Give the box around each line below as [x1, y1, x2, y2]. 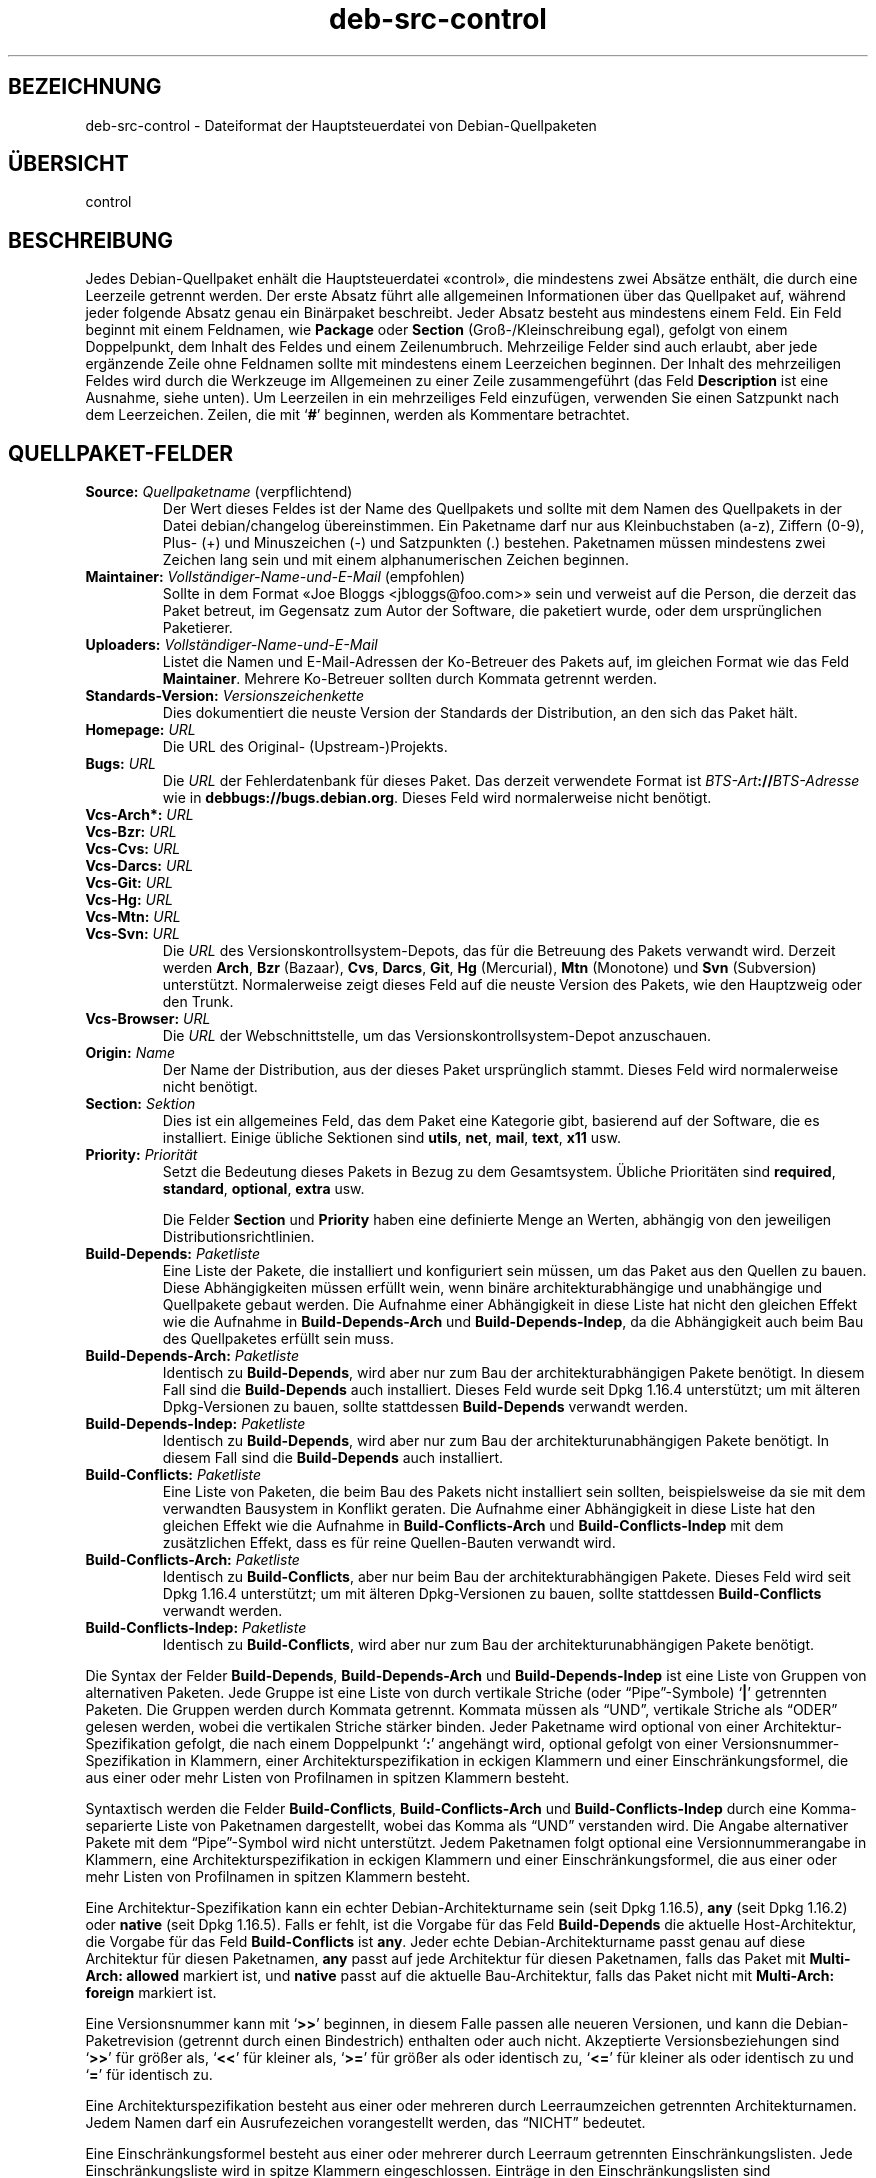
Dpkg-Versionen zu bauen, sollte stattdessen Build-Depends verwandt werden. [162, 1398, 689, 1416]
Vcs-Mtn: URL [85, 908, 181, 926]
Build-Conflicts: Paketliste [85, 1466, 262, 1484]
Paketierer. [162, 619, 233, 637]
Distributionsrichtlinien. [162, 1228, 315, 1246]
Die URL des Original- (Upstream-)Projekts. [162, 738, 448, 756]
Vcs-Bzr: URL [85, 823, 177, 841]
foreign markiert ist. [85, 1984, 217, 2002]
